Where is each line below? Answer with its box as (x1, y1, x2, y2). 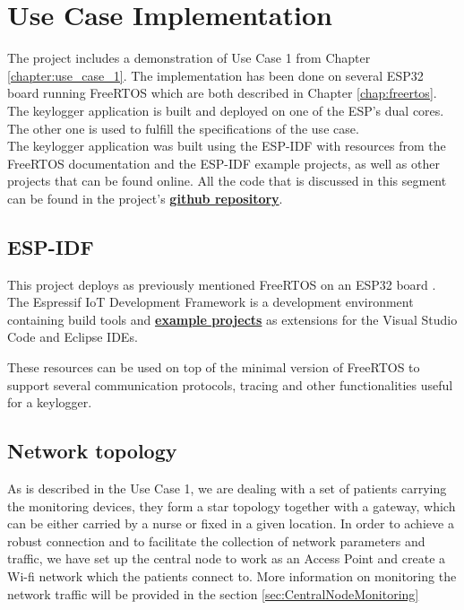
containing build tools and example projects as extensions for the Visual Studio (7, 309, 458, 328)
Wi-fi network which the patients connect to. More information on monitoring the (7, 567, 457, 585)
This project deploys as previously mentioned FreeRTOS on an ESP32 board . (7, 274, 436, 293)
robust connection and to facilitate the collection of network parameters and (7, 531, 425, 550)
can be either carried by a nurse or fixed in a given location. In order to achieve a (7, 514, 454, 533)
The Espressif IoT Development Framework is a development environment (7, 292, 414, 311)
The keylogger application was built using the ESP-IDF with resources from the (7, 136, 446, 155)
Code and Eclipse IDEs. (7, 327, 138, 346)
